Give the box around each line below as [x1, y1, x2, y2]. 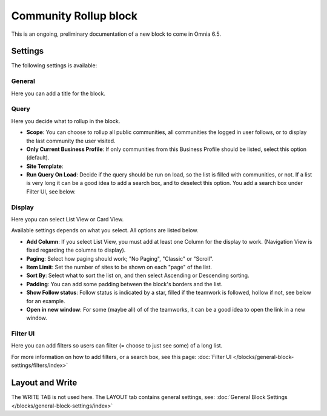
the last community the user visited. [26, 137, 116, 144]
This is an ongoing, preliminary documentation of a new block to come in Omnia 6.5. [11, 30, 221, 38]
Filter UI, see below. [26, 188, 76, 195]
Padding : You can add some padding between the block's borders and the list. [26, 280, 223, 287]
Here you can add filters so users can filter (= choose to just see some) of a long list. [11, 342, 223, 349]
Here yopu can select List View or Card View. [11, 216, 124, 223]
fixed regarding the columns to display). [26, 246, 126, 254]
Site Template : [26, 163, 64, 170]
